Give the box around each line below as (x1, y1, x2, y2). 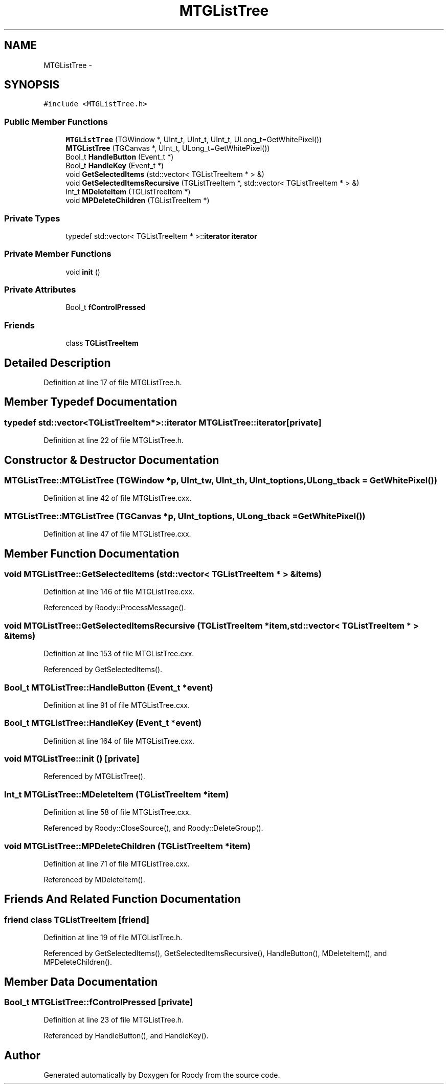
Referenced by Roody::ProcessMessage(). (43, 603, 186, 612)
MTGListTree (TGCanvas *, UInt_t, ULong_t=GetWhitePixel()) (65, 144, 270, 153)
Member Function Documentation (4, 547, 180, 560)
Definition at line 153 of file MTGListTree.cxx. (43, 649, 194, 658)
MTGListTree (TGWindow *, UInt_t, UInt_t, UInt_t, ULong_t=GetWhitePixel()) (65, 135, 322, 144)
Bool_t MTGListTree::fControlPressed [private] (4, 997, 193, 1007)
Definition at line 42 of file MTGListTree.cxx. (43, 494, 192, 503)
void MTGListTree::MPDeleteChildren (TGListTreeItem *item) (4, 840, 251, 851)
